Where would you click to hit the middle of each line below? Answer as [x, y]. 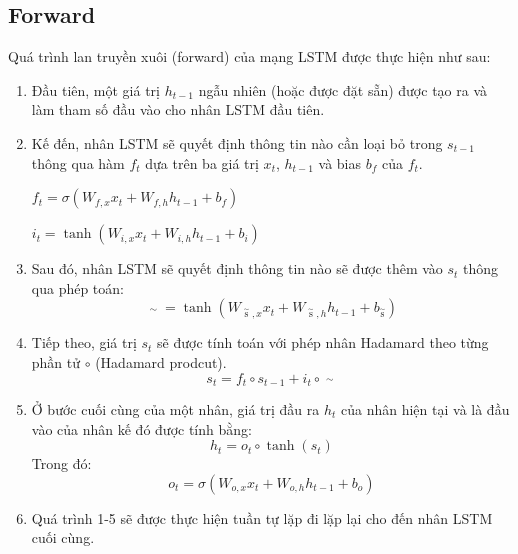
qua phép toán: [77, 287]
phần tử [56, 361]
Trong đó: [61, 463]
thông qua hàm [78, 162]
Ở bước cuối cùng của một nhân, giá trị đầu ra [175, 409]
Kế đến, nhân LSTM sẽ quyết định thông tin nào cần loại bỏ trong [237, 142]
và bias [340, 162]
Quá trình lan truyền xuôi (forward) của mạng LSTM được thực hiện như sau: [249, 56]
